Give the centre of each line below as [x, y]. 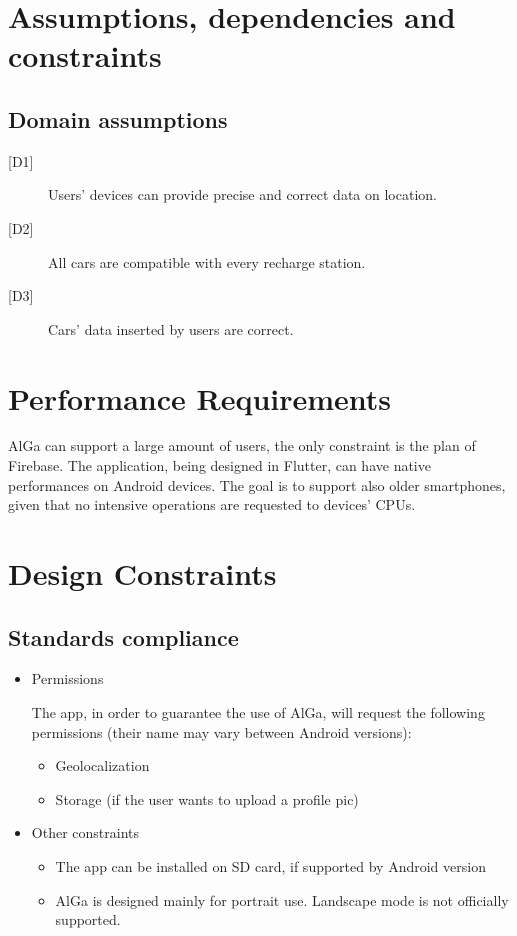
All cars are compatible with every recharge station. [207, 261]
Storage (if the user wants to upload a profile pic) [207, 798]
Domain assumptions [118, 118]
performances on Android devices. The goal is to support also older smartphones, [257, 484]
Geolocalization [102, 765]
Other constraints [85, 832]
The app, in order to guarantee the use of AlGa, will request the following [258, 712]
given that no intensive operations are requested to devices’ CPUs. [212, 504]
